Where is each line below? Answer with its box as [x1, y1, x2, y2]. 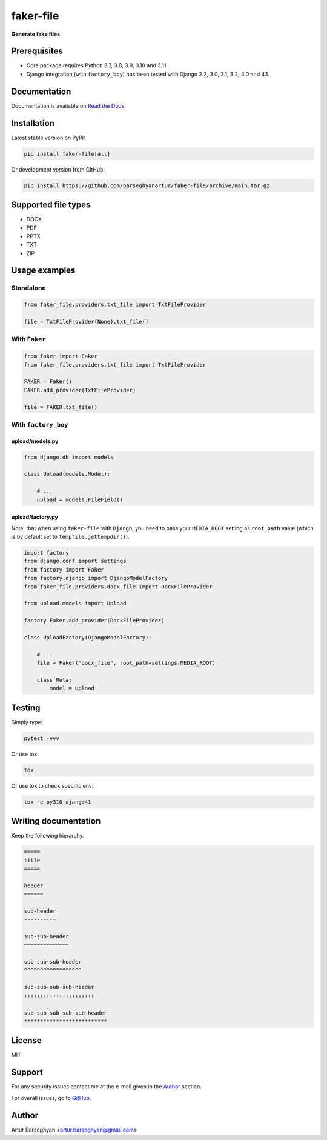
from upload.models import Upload [24, 600, 127, 607]
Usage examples [11, 265, 76, 276]
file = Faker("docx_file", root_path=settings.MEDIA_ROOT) [36, 659, 216, 667]
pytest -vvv [24, 735, 60, 742]
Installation [11, 118, 54, 128]
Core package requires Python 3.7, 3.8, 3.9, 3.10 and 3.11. [26, 62, 168, 69]
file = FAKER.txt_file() [24, 404, 98, 410]
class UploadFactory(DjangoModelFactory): [24, 634, 152, 641]
